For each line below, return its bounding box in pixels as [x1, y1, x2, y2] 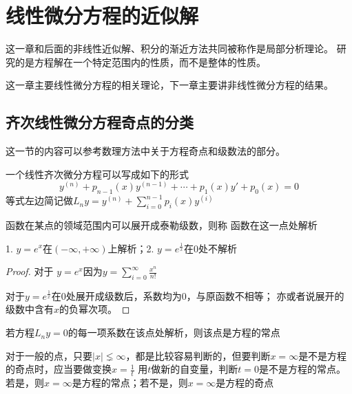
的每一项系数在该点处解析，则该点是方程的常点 [68, 325, 280, 340]
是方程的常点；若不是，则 [72, 375, 188, 390]
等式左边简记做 [6, 193, 73, 208]
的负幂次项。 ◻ [59, 302, 130, 316]
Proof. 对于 [6, 264, 54, 278]
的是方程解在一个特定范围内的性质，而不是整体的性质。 [14, 54, 266, 69]
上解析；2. [107, 241, 154, 255]
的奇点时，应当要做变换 [6, 362, 112, 376]
